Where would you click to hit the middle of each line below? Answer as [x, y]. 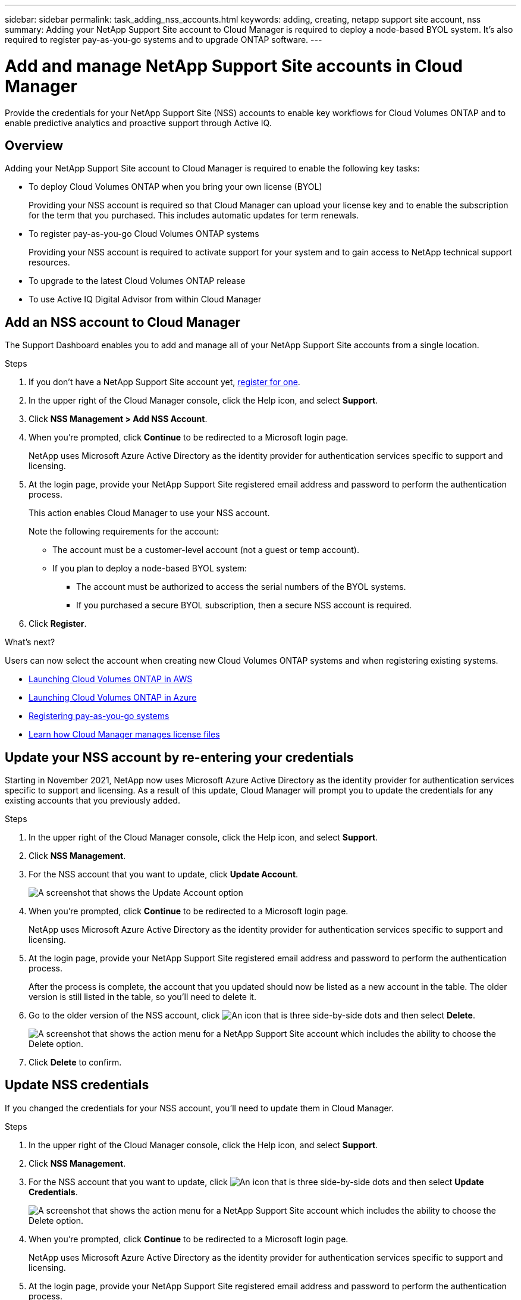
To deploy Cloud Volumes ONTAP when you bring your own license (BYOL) [175, 187]
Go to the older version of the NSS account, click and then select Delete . [252, 1015]
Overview [34, 145]
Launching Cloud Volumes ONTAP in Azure [113, 698]
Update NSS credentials [77, 1085]
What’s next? [30, 642]
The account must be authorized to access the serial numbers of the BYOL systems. [241, 587]
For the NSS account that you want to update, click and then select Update [256, 1182]
